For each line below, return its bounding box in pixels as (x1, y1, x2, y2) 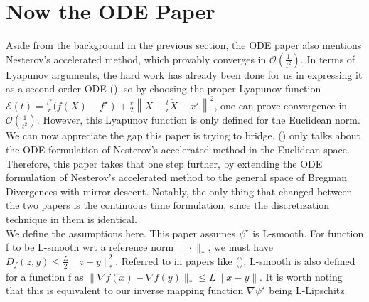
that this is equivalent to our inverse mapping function (6, 283, 244, 298)
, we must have (208, 239, 273, 254)
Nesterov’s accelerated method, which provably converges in (6, 51, 267, 66)
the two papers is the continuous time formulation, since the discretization (6, 198, 330, 212)
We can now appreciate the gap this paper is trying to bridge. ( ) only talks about (6, 128, 360, 143)
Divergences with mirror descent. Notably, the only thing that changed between (6, 183, 353, 198)
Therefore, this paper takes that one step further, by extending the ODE (6, 156, 323, 171)
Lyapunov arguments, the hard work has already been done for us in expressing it (6, 67, 363, 82)
